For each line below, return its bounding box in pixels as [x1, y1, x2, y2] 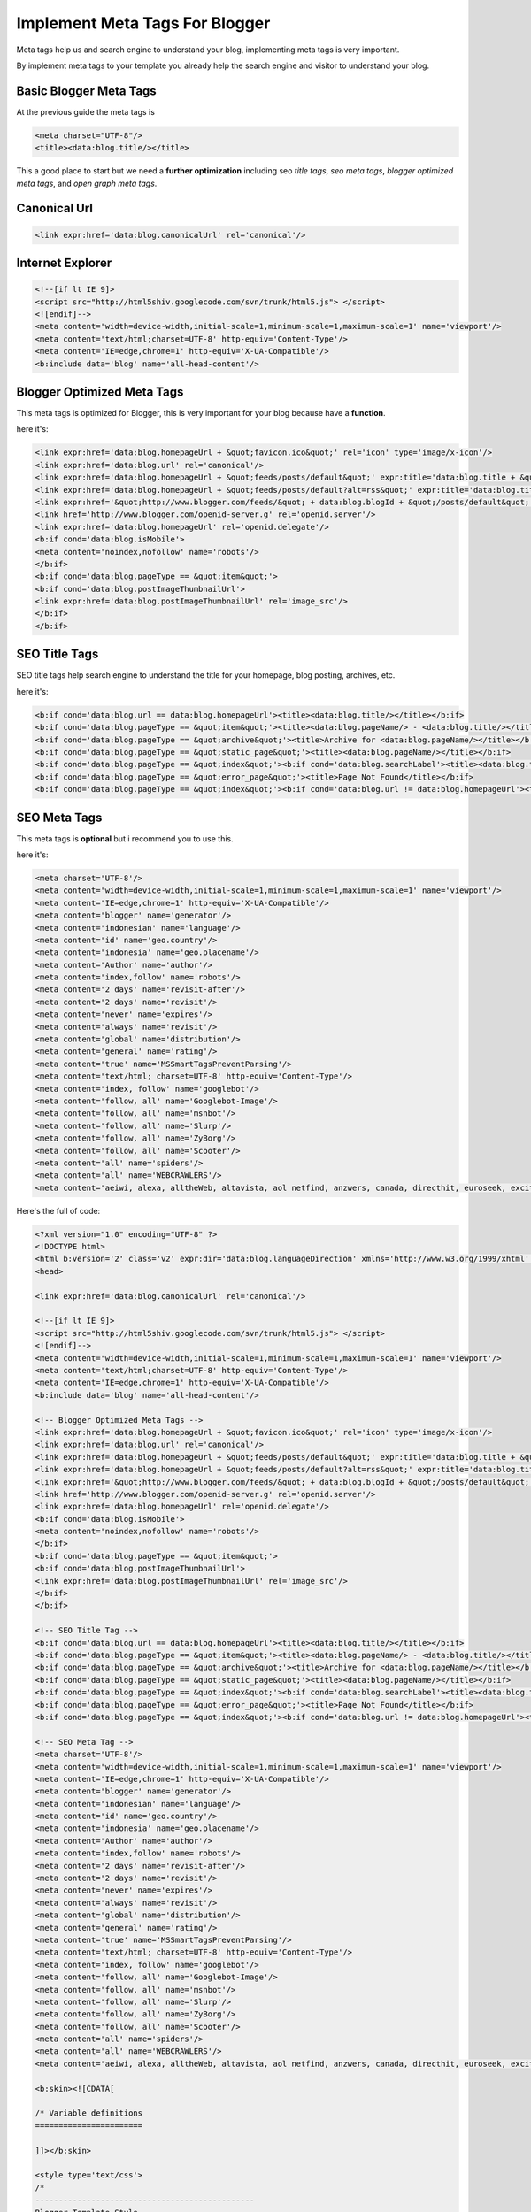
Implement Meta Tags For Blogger [16, 13, 271, 33]
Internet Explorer [16, 256, 112, 270]
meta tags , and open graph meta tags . [16, 178, 158, 188]
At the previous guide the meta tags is [16, 106, 155, 117]
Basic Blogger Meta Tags [16, 83, 157, 98]
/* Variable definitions [35, 2108, 143, 2118]
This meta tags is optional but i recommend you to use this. [16, 833, 234, 844]
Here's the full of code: [16, 1205, 101, 1216]
